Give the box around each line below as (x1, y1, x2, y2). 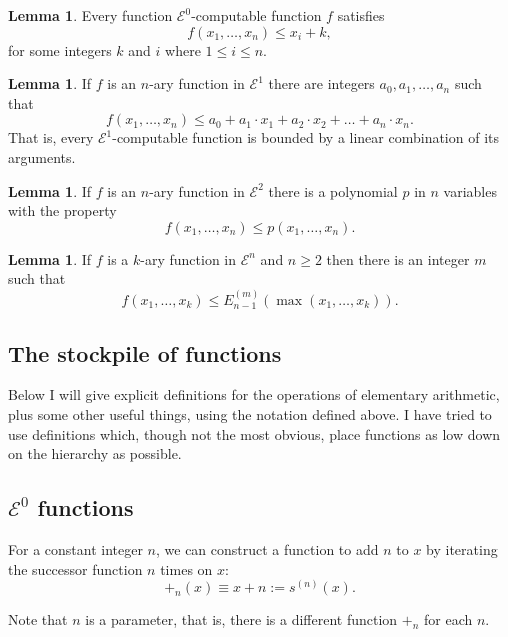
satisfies (337, 5, 385, 25)
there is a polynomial (268, 180, 398, 201)
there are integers (268, 73, 375, 94)
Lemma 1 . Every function (8, 5, 173, 25)
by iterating (426, 538, 498, 559)
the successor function (8, 558, 143, 579)
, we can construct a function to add (155, 538, 379, 559)
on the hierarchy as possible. (8, 443, 182, 464)
